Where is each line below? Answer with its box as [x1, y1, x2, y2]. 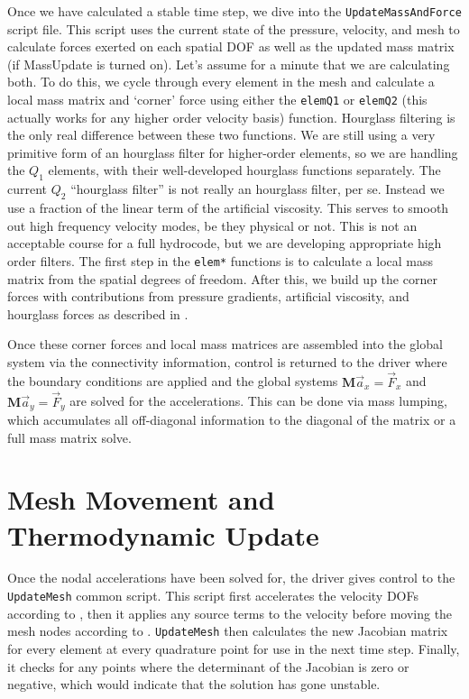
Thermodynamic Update [7, 516, 319, 553]
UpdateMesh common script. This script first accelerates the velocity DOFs [7, 586, 418, 605]
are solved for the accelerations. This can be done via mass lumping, [69, 391, 447, 410]
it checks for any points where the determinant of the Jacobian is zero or [7, 657, 409, 676]
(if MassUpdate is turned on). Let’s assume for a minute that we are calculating [7, 54, 450, 73]
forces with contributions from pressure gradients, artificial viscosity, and [7, 287, 409, 306]
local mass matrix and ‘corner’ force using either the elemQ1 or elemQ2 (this [7, 90, 428, 109]
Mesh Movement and [7, 481, 275, 518]
